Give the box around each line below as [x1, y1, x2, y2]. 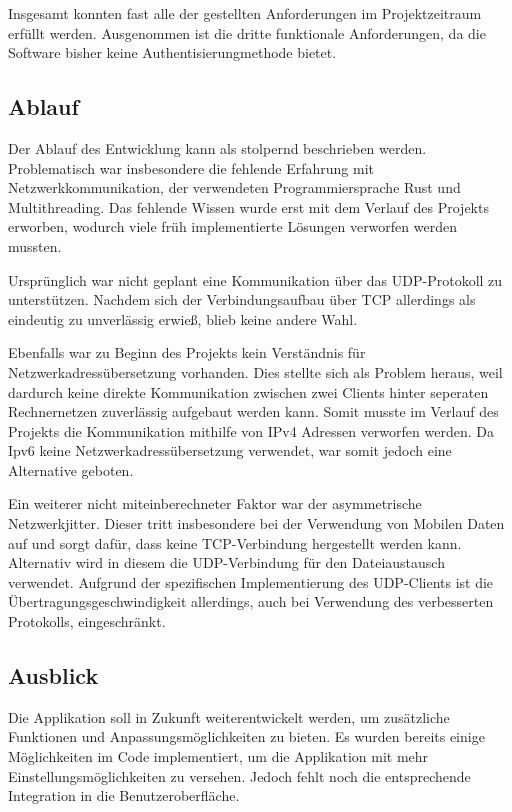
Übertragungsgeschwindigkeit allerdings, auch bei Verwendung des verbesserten [8, 591, 494, 612]
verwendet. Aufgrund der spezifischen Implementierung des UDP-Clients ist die [8, 571, 494, 592]
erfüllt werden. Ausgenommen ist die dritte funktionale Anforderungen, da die [8, 22, 486, 43]
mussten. [8, 235, 62, 256]
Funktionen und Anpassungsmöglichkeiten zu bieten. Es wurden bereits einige [8, 726, 485, 747]
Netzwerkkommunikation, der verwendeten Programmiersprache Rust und [8, 177, 461, 198]
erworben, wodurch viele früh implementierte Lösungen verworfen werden [8, 216, 457, 237]
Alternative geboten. [8, 459, 134, 480]
